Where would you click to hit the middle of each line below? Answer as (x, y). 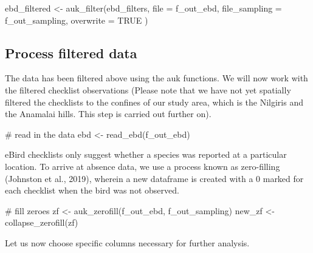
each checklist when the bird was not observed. (92, 190)
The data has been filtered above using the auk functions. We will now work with (156, 78)
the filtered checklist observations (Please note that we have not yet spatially (148, 89)
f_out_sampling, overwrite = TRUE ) (77, 20)
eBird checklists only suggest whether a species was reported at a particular (146, 154)
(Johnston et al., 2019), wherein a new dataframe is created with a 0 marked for (154, 178)
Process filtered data (71, 52)
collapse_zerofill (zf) (42, 222)
